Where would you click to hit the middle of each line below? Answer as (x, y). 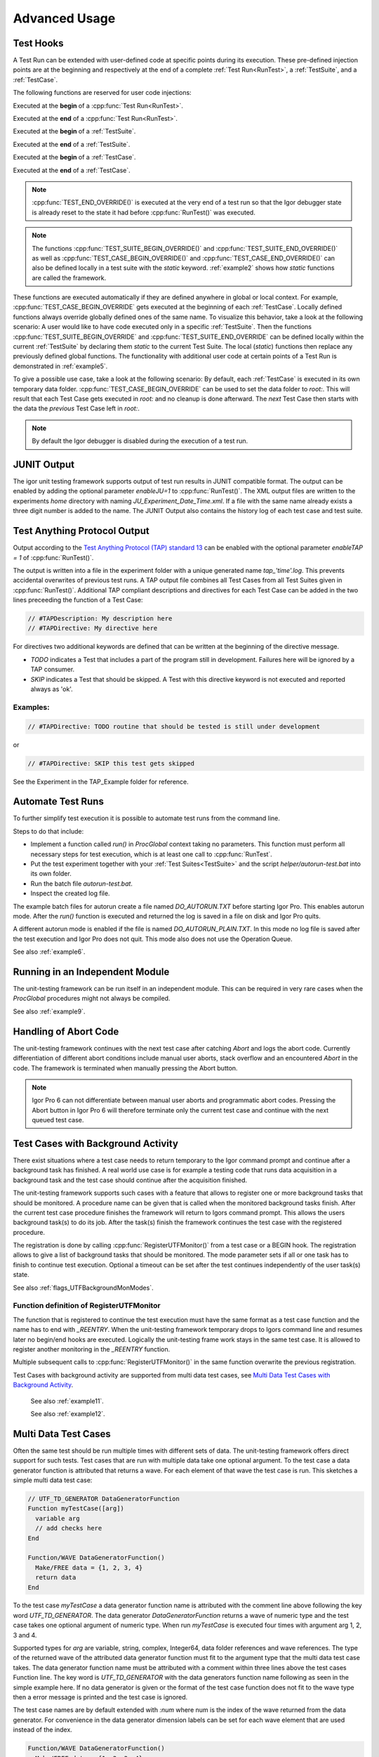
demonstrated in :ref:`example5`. (60, 366)
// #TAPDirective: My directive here (93, 628)
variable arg (58, 1518)
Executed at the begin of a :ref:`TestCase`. (74, 157)
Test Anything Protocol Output (81, 531)
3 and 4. (25, 1635)
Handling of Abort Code (66, 1031)
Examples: (31, 707)
